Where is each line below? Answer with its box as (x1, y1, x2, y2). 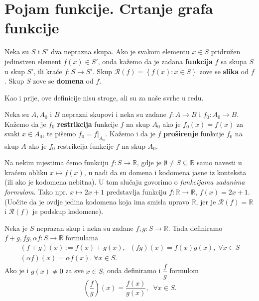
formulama (65, 232, 99, 243)
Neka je (4, 222, 28, 233)
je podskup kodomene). (32, 206, 104, 216)
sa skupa (221, 56, 247, 66)
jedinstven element (4, 56, 61, 66)
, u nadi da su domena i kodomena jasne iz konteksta (84, 167, 247, 177)
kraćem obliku (4, 167, 48, 177)
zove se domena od (33, 76, 94, 86)
